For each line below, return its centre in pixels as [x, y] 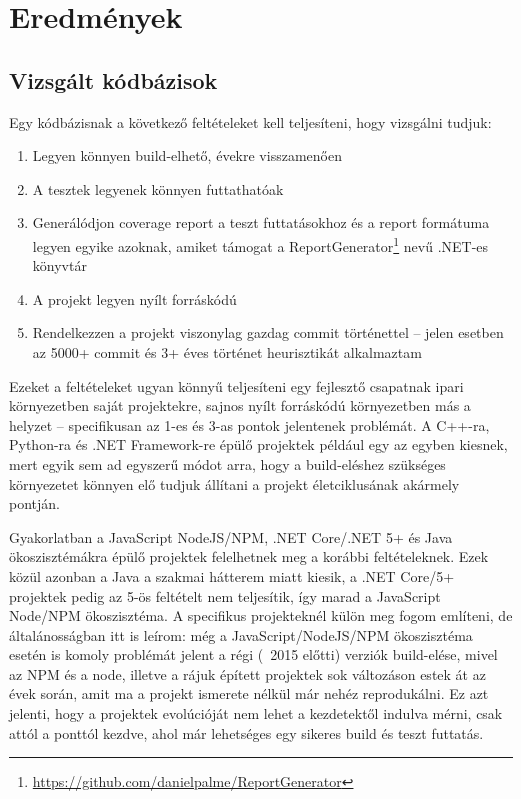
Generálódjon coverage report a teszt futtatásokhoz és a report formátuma [261, 222]
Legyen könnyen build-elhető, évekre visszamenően [187, 155]
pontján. [34, 503]
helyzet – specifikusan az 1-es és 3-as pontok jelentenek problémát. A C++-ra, [249, 424]
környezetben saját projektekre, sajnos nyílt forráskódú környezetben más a [240, 405]
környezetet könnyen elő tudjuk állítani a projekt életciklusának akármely [234, 483]
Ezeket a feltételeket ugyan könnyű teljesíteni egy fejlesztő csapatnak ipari [236, 385]
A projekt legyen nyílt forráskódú [134, 298]
